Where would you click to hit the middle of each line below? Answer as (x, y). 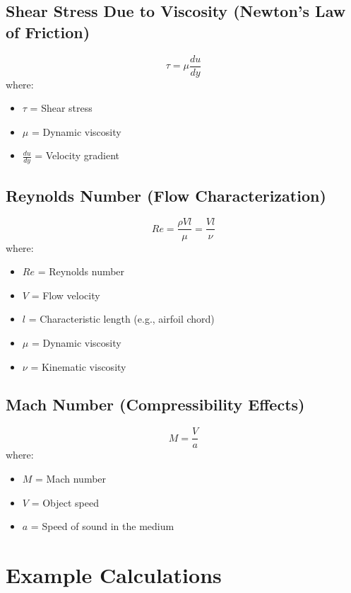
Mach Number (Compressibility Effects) (155, 404)
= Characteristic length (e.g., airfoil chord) (121, 319)
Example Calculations (114, 574)
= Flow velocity (66, 295)
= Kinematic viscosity (78, 366)
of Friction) (48, 31)
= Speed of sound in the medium (102, 526)
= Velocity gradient (77, 155)
